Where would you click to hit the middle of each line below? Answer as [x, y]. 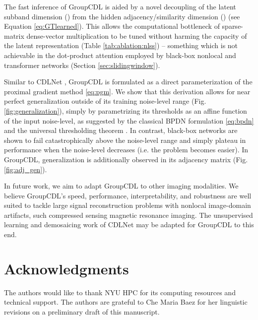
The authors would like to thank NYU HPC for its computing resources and [120, 292]
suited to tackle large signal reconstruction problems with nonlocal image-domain [128, 205]
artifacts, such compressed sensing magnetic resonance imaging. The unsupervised [129, 215]
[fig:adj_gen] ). [26, 169]
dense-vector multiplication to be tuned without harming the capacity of [137, 35]
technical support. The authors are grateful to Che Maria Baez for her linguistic [126, 302]
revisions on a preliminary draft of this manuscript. [82, 311]
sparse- [232, 26]
